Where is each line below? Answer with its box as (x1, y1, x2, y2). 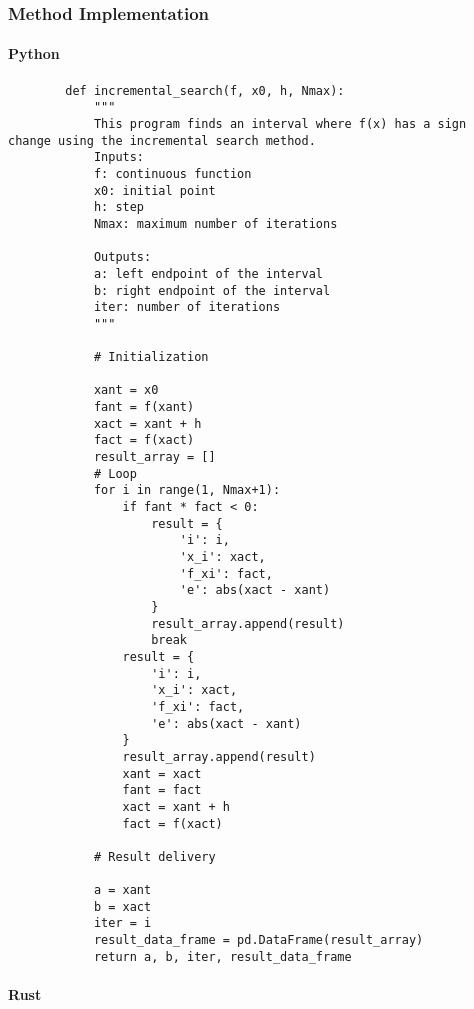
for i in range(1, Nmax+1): (93, 483, 281, 498)
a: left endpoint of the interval (93, 266, 323, 281)
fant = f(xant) (93, 400, 195, 415)
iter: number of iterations (93, 300, 281, 315)
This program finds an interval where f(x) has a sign (93, 116, 467, 131)
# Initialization (93, 350, 209, 365)
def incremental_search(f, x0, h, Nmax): (65, 83, 345, 98)
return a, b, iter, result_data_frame (93, 949, 352, 964)
